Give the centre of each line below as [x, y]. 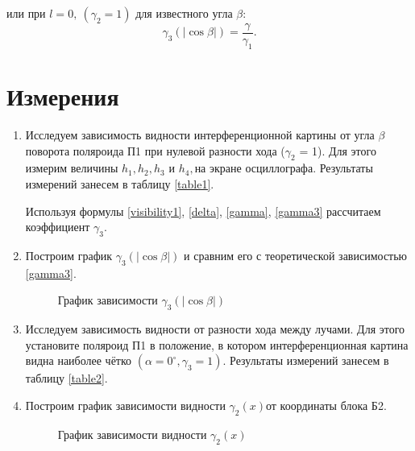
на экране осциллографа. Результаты [284, 168]
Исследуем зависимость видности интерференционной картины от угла [200, 134]
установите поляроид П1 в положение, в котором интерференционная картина [217, 344]
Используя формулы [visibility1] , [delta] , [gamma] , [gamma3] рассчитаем [203, 211]
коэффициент [58, 227]
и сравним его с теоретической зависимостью [296, 255]
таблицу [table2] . [66, 378]
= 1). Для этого [338, 150]
